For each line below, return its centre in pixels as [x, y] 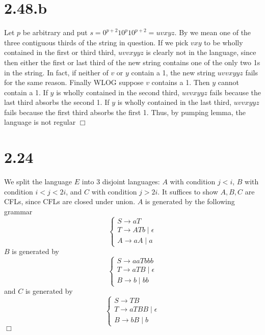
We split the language [38, 182]
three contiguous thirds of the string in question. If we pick [96, 42]
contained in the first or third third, [60, 52]
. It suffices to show [188, 191]
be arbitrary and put [55, 32]
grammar [18, 211]
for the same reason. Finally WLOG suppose [74, 82]
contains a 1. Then [181, 82]
